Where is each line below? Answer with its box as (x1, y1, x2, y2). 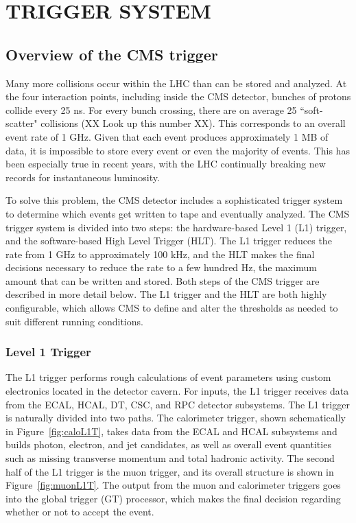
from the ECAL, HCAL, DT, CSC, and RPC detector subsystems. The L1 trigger (5, 397, 350, 411)
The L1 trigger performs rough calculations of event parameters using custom (5, 370, 331, 384)
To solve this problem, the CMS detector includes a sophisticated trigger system (5, 193, 343, 207)
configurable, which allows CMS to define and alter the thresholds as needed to (5, 301, 338, 315)
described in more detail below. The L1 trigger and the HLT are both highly (5, 287, 327, 301)
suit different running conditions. (5, 314, 143, 328)
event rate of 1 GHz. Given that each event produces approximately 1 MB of (5, 129, 329, 143)
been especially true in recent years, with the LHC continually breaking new (5, 156, 326, 171)
